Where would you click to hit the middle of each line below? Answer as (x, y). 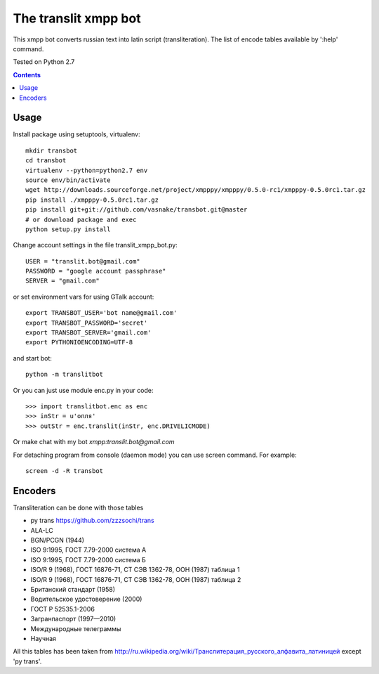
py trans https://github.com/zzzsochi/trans (92, 521)
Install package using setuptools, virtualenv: (77, 134)
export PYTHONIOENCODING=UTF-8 (79, 342)
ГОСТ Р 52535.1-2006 (62, 609)
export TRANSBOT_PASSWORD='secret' (87, 323)
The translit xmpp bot (77, 18)
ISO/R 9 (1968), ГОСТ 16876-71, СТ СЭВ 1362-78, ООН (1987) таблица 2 (136, 579)
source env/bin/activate (68, 180)
